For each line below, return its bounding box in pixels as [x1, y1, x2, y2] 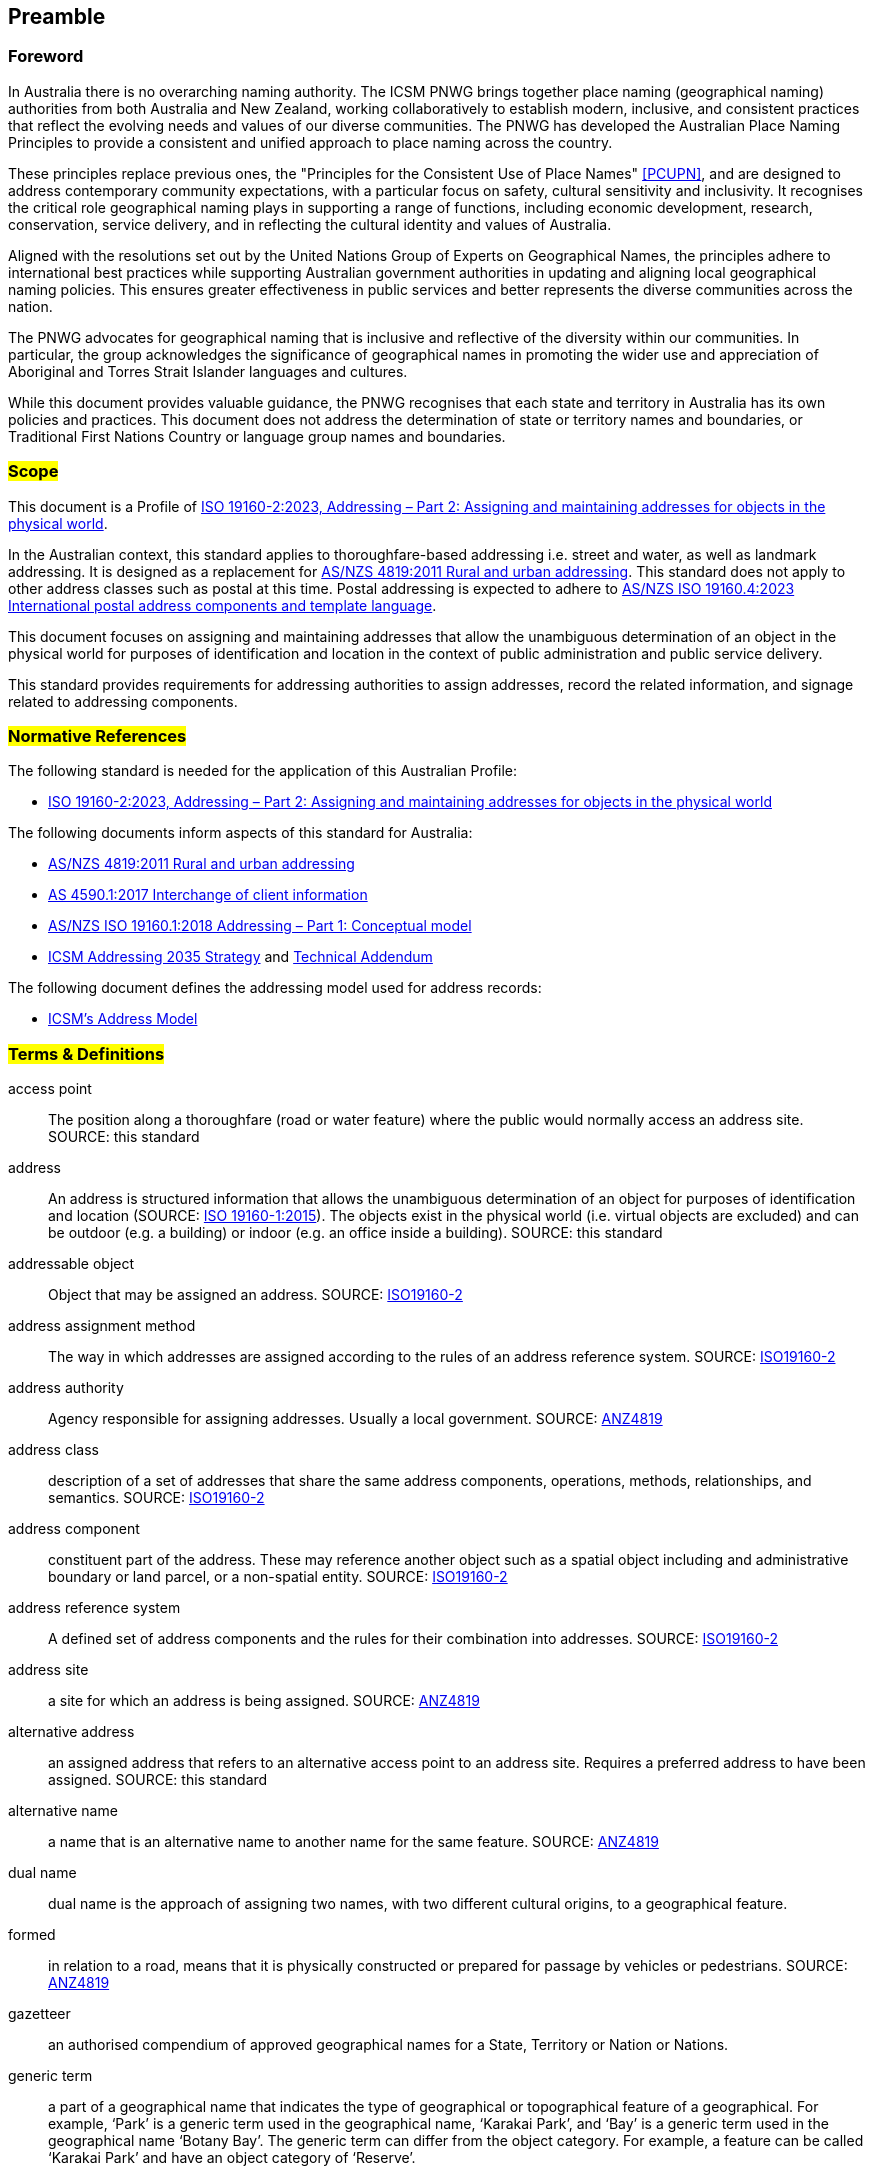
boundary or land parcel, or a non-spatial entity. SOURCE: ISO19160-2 [48, 1568, 508, 1586]
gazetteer [8, 2005, 71, 2023]
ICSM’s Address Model [48, 1010, 198, 1028]
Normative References [8, 725, 187, 746]
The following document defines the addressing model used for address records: [8, 979, 542, 997]
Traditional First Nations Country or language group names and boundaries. [8, 427, 506, 445]
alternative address [8, 1723, 135, 1741]
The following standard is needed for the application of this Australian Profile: [8, 762, 518, 780]
